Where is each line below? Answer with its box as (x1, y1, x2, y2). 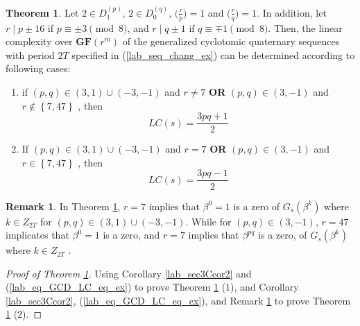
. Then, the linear (268, 20, 343, 35)
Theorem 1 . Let (6, 5, 79, 19)
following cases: (6, 61, 71, 76)
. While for (185, 214, 232, 228)
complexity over (6, 34, 73, 49)
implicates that (6, 228, 69, 242)
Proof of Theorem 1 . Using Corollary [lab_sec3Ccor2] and (6, 266, 252, 280)
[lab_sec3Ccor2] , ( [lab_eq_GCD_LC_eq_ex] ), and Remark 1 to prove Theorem (6, 293, 351, 307)
